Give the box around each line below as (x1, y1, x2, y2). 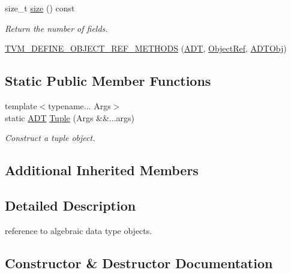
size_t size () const (5, 2, 75, 14)
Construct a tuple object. (5, 131, 95, 144)
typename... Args (48, 99, 111, 112)
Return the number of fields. (5, 22, 108, 34)
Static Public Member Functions (5, 71, 211, 90)
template (5, 99, 37, 112)
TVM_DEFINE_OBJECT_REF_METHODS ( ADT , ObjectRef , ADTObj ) (5, 42, 287, 55)
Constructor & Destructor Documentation (5, 253, 273, 272)
